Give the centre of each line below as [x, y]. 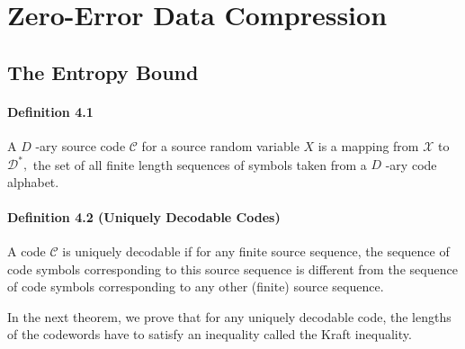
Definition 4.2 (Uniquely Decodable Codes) [144, 216]
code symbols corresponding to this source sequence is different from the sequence [232, 268]
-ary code [411, 164]
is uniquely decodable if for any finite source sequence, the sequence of [256, 251]
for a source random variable [220, 145]
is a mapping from [368, 145]
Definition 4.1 [50, 111]
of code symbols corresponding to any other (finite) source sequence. [196, 286]
